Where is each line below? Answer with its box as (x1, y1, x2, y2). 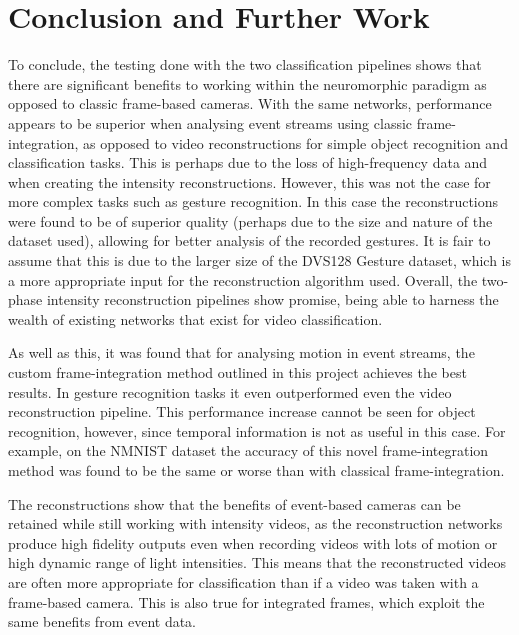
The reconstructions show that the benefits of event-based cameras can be (8, 493, 461, 514)
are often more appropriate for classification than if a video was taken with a (8, 571, 479, 592)
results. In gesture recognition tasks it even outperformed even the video (8, 381, 452, 402)
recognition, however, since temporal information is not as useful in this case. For (8, 420, 506, 441)
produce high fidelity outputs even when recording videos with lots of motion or (8, 532, 498, 553)
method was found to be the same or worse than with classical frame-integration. (8, 460, 505, 480)
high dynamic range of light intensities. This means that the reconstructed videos (8, 552, 506, 573)
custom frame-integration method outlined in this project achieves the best (8, 362, 467, 383)
